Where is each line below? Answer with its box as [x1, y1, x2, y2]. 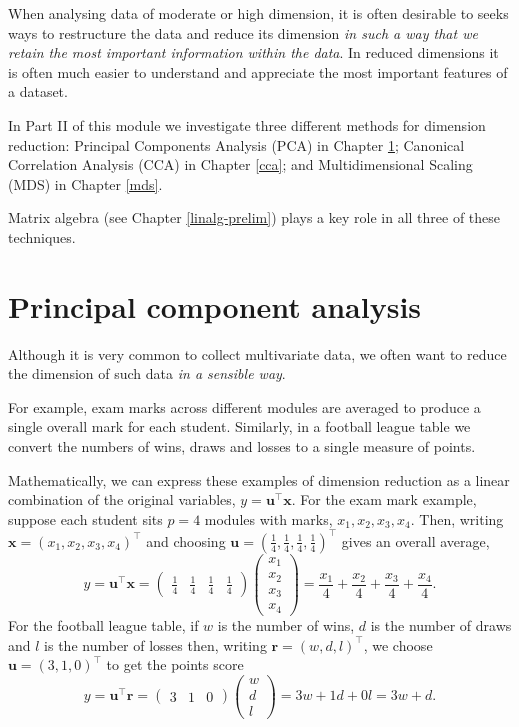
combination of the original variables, [8, 489, 236, 510]
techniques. [8, 226, 76, 247]
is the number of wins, [217, 614, 355, 635]
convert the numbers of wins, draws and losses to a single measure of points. [8, 436, 476, 457]
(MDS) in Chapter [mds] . [8, 173, 163, 194]
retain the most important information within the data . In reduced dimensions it [8, 42, 499, 63]
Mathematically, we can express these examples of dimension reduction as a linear [8, 469, 510, 490]
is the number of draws [370, 614, 512, 635]
